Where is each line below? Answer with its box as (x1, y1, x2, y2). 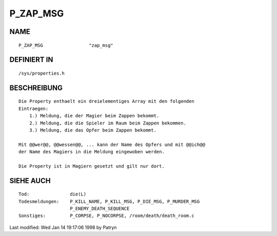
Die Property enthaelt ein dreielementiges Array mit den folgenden (18, 98, 194, 104)
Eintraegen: (18, 105, 49, 112)
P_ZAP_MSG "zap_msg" (18, 42, 114, 48)
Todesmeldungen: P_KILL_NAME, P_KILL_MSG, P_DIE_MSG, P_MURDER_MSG (18, 198, 200, 204)
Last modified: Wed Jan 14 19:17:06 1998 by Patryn (9, 224, 117, 230)
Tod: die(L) (18, 191, 87, 197)
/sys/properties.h (18, 70, 65, 76)
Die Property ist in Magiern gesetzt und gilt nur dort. (18, 163, 165, 169)
